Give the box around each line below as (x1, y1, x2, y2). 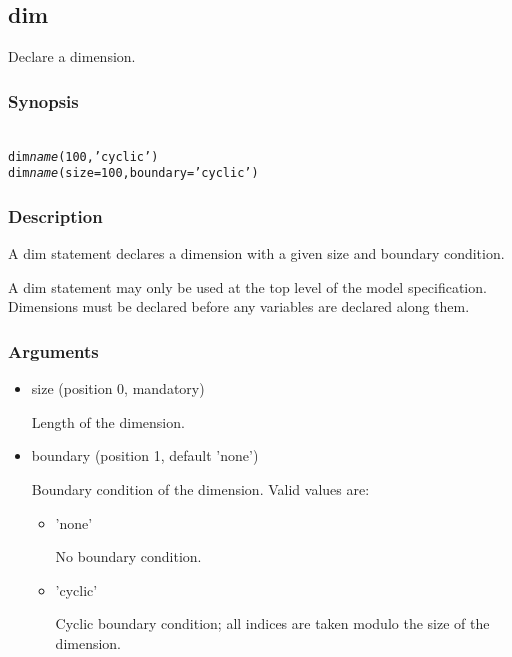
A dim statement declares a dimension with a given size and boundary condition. (8, 243, 505, 264)
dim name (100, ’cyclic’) (8, 149, 159, 164)
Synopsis (8, 88, 79, 113)
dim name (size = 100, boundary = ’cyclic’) (8, 166, 259, 181)
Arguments (8, 338, 99, 363)
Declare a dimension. (8, 46, 136, 67)
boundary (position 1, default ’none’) (31, 445, 259, 466)
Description (8, 203, 103, 228)
